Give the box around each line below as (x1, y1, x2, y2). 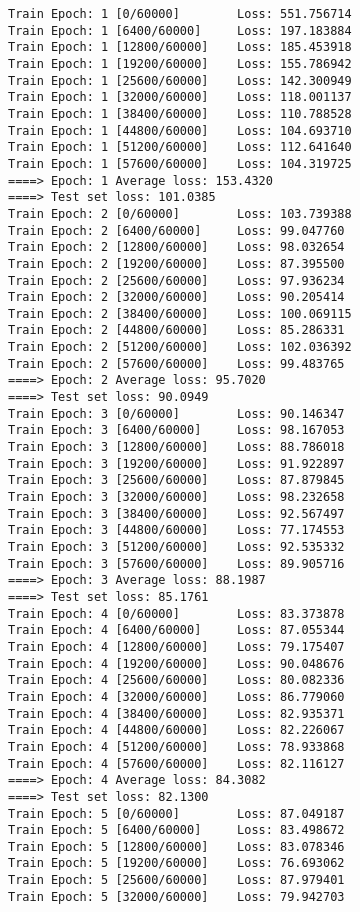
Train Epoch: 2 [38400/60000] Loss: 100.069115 (8, 306, 352, 321)
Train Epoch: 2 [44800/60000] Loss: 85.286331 (8, 323, 345, 338)
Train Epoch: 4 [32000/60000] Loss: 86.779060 (8, 689, 345, 704)
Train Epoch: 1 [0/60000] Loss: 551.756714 (8, 7, 352, 21)
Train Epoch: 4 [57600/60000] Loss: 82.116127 (8, 756, 345, 771)
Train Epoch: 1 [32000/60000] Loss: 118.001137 (8, 90, 352, 105)
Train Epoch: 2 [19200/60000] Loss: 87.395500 (8, 256, 345, 271)
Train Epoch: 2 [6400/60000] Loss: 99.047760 (8, 223, 345, 238)
